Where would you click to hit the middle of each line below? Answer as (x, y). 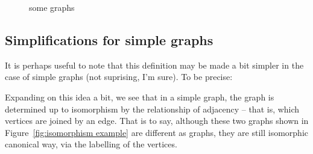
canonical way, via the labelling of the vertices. (91, 144)
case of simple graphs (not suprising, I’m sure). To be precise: (119, 77)
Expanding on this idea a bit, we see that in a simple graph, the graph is (140, 97)
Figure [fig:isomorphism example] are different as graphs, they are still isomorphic (157, 132)
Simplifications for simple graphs (109, 39)
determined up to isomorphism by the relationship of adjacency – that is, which (152, 109)
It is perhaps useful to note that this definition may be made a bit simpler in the (154, 65)
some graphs (52, 7)
